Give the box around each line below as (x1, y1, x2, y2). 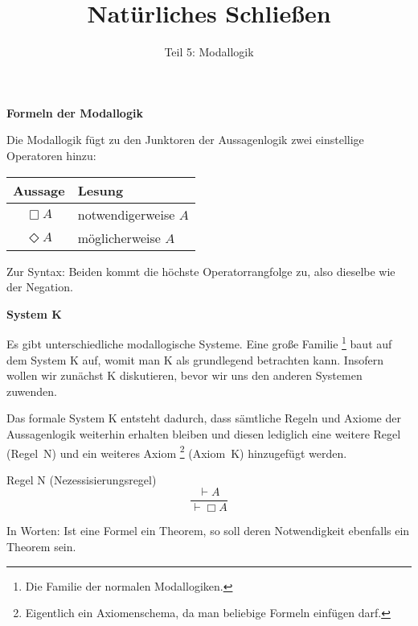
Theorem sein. (6, 538, 76, 554)
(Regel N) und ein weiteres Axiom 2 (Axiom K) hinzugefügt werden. (6, 442, 347, 461)
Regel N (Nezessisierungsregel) (6, 471, 157, 488)
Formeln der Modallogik (6, 104, 143, 121)
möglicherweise (77, 228, 161, 247)
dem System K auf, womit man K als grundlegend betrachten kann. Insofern (6, 351, 383, 368)
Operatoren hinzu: (6, 146, 96, 163)
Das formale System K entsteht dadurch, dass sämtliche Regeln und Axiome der (6, 410, 401, 426)
